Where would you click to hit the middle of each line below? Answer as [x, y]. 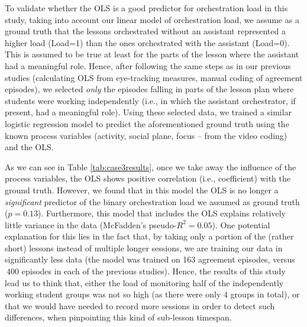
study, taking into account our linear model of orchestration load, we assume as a [152, 19]
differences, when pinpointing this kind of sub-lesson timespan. [118, 317]
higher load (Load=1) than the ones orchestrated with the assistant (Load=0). [147, 42]
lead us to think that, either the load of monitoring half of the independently [144, 282]
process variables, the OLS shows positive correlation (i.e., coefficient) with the [148, 178]
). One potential [241, 224]
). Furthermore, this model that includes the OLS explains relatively [162, 213]
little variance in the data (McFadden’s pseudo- [91, 224]
